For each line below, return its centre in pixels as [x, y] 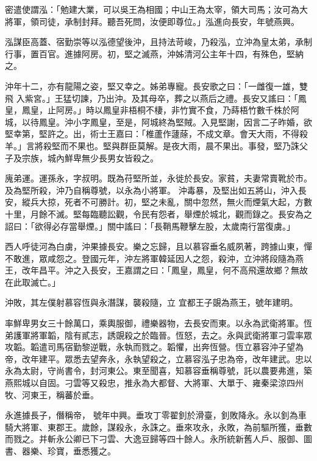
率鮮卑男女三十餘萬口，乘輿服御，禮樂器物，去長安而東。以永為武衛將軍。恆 [158, 323]
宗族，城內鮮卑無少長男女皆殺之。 [90, 157]
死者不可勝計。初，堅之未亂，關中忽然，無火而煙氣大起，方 [184, 202]
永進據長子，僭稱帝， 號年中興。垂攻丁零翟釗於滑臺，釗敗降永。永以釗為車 [156, 415]
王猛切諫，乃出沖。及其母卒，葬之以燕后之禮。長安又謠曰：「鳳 [180, 98]
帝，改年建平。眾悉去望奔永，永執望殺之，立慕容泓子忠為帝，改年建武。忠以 [158, 358]
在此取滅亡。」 [33, 282]
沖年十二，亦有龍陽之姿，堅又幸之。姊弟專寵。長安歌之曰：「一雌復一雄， [152, 86]
